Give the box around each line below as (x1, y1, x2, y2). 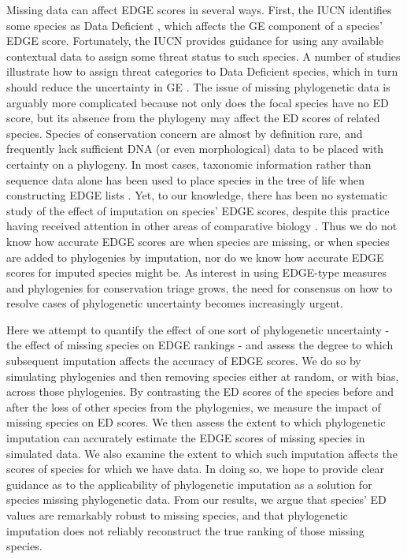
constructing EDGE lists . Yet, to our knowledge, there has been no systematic (6, 187, 387, 203)
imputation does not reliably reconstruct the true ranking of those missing (6, 522, 364, 539)
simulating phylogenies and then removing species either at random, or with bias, (6, 367, 399, 384)
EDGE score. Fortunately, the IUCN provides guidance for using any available (6, 32, 384, 49)
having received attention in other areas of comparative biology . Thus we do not (6, 218, 398, 234)
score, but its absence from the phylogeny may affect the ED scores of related (6, 110, 380, 126)
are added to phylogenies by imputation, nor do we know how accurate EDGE (6, 248, 384, 265)
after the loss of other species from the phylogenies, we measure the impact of (6, 398, 381, 415)
